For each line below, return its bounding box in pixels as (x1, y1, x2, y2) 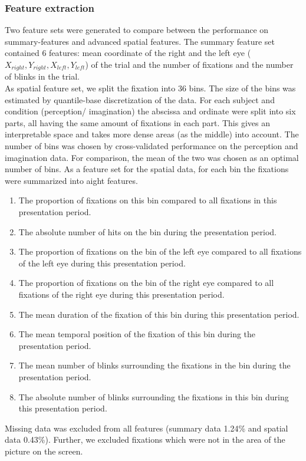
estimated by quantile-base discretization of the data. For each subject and (5, 93, 275, 106)
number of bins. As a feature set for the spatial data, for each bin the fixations (5, 163, 289, 175)
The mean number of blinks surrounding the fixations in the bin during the (18, 359, 291, 371)
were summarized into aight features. (5, 174, 138, 186)
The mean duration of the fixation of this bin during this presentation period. (18, 308, 300, 320)
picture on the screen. (5, 444, 83, 457)
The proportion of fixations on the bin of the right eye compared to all (18, 276, 274, 289)
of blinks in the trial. (5, 70, 80, 83)
